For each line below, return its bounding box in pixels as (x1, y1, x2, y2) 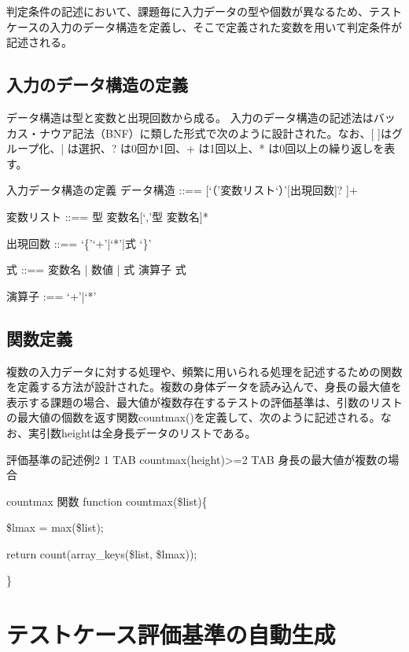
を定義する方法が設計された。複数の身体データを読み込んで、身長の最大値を (6, 378, 402, 395)
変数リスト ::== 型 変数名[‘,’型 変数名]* (6, 208, 208, 224)
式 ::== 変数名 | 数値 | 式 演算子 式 (6, 261, 186, 278)
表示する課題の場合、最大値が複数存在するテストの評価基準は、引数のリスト (6, 393, 403, 410)
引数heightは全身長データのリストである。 (39, 424, 256, 440)
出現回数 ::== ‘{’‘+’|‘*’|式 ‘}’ (6, 234, 152, 251)
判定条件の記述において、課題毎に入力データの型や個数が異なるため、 (6, 3, 369, 19)
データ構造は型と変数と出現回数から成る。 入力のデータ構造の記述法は (6, 109, 374, 125)
